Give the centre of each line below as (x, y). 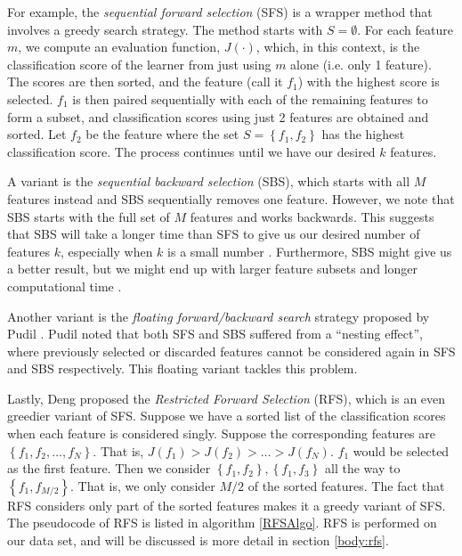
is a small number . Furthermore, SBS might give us (310, 251)
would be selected (401, 450)
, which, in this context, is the (338, 47)
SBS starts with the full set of (89, 216)
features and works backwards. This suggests (312, 216)
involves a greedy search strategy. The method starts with (165, 29)
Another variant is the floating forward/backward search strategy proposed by (219, 316)
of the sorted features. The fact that (346, 485)
